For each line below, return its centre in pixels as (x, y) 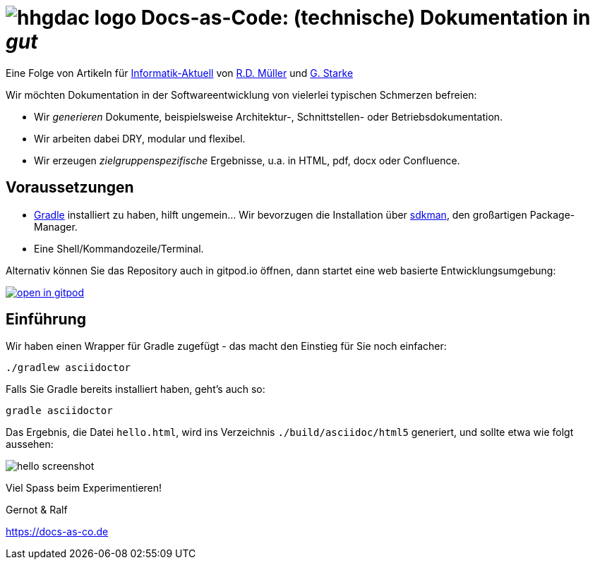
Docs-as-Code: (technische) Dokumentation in (366, 18)
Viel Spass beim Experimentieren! (84, 488)
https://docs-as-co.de (57, 532)
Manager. (56, 226)
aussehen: (30, 444)
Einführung (46, 320)
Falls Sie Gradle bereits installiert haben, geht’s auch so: (136, 389)
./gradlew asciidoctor (68, 368)
